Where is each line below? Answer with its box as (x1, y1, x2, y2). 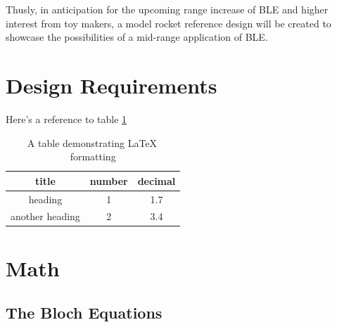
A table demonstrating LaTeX (27, 135, 158, 150)
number (89, 173, 128, 188)
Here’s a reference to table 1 (6, 111, 127, 126)
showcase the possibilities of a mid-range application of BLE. (6, 30, 268, 44)
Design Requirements (6, 70, 217, 99)
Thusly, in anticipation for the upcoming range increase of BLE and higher (6, 2, 329, 16)
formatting (70, 149, 116, 164)
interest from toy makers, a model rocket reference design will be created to (6, 15, 331, 30)
